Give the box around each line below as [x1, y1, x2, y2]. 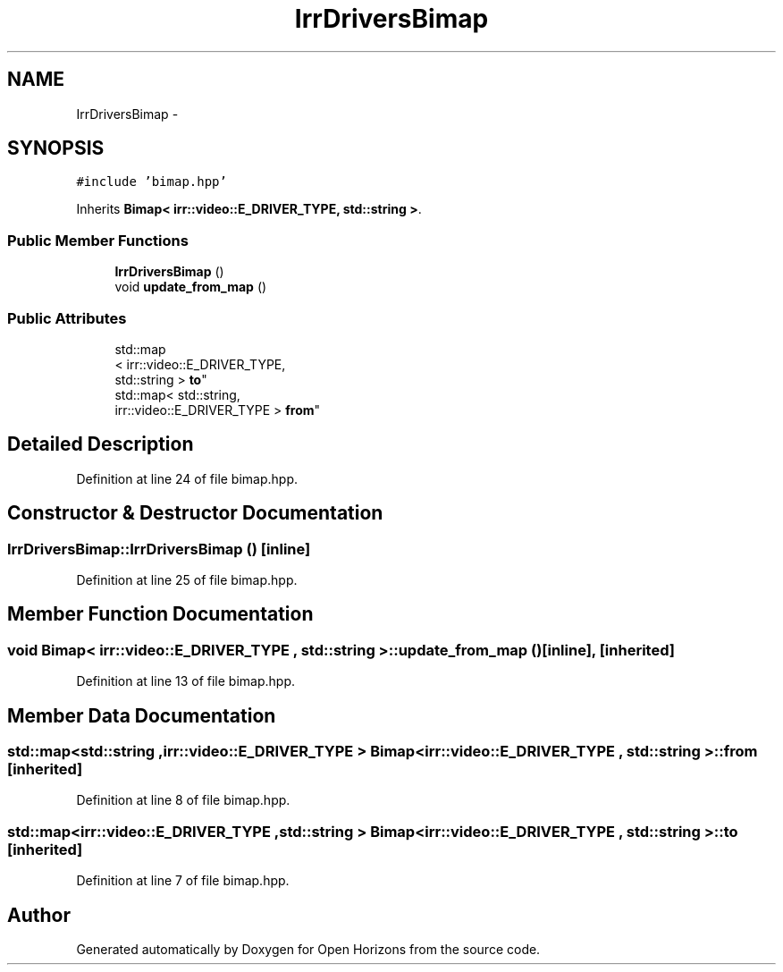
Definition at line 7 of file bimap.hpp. [76, 873, 290, 889]
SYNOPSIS [7, 137, 105, 160]
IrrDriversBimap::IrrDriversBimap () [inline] [7, 539, 311, 558]
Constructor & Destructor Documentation [7, 502, 383, 525]
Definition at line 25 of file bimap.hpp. [76, 572, 298, 587]
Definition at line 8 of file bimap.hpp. [76, 792, 290, 808]
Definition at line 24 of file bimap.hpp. [76, 470, 299, 486]
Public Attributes [7, 309, 127, 327]
